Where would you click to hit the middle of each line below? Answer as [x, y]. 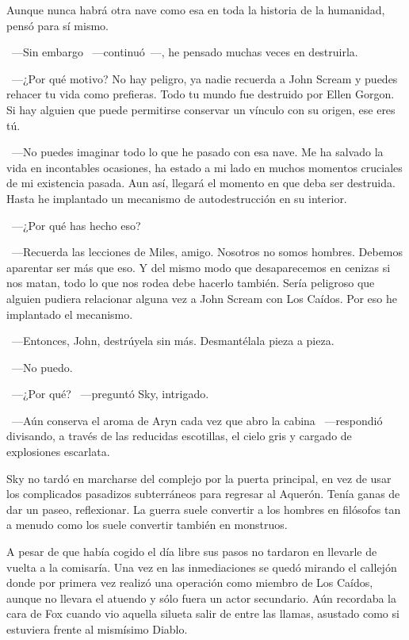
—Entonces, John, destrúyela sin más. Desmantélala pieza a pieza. [173, 341]
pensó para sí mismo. [57, 25]
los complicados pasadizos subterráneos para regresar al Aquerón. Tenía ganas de [203, 494]
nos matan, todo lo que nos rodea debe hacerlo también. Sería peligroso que [191, 283]
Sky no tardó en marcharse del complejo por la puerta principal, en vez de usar [199, 478]
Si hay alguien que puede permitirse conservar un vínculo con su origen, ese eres [201, 109]
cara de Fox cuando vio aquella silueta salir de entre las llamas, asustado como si [203, 613]
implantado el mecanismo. [70, 314]
